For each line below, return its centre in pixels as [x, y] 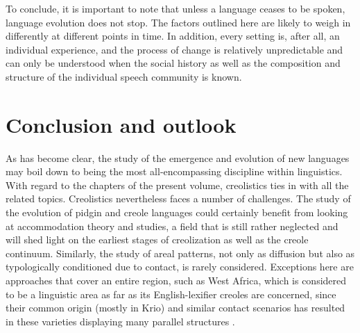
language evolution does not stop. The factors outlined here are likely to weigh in [178, 22]
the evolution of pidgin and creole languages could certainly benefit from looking [177, 212]
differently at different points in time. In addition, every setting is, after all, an [173, 36]
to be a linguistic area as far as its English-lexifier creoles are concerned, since [171, 294]
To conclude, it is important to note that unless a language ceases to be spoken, [175, 8]
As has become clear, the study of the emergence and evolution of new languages [178, 157]
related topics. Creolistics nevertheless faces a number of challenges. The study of [178, 198]
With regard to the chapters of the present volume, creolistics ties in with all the [177, 185]
